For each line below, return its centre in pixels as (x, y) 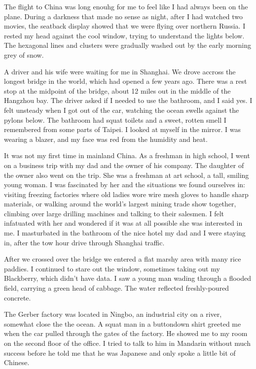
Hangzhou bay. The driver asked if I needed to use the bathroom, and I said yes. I (128, 100)
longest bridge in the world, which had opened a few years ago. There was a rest (126, 81)
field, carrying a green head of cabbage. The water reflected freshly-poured (117, 288)
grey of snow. (24, 54)
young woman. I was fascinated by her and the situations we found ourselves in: (125, 184)
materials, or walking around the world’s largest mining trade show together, (120, 204)
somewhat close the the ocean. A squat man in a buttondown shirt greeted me (123, 323)
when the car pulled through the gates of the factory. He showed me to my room (126, 333)
